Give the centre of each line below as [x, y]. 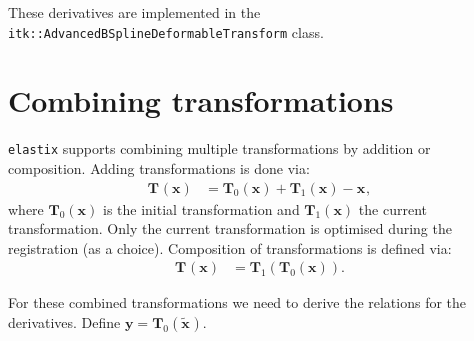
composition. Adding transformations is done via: [159, 168]
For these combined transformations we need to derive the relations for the [237, 302]
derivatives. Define [64, 322]
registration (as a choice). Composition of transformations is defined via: [230, 247]
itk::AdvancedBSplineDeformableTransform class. [166, 31]
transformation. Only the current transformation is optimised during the [230, 228]
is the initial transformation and [201, 208]
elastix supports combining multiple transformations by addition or [219, 148]
